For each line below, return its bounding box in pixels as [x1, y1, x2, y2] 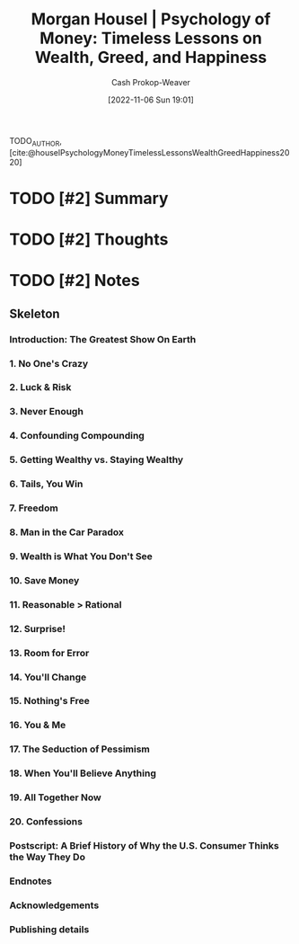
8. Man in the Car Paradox [9, 526, 124, 539]
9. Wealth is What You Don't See [9, 549, 153, 562]
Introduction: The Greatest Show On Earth [9, 333, 197, 345]
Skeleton [9, 306, 60, 321]
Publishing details [9, 922, 90, 935]
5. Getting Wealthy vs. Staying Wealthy [9, 454, 184, 467]
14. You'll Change [9, 671, 87, 683]
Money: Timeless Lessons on [40, 28, 262, 49]
